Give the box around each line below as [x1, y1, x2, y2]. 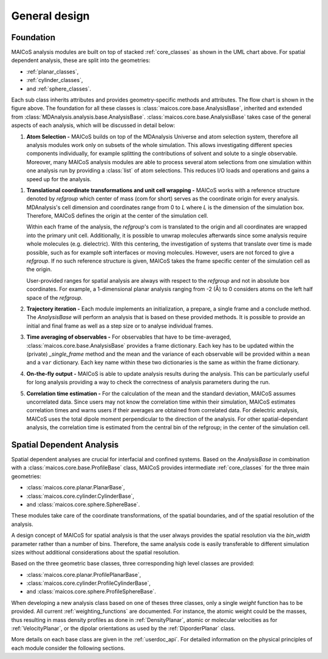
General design [11, 9, 91, 22]
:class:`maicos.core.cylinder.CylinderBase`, [26, 492, 135, 500]
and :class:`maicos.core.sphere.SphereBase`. [26, 500, 140, 508]
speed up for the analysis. [26, 175, 92, 182]
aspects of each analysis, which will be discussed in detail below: [11, 122, 176, 129]
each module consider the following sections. [11, 644, 126, 652]
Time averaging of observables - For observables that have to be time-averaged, [26, 333, 231, 340]
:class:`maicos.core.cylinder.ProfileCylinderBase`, [26, 579, 151, 587]
